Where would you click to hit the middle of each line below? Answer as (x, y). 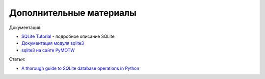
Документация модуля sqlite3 (53, 43)
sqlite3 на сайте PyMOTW (48, 50)
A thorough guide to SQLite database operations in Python (80, 68)
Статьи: (17, 59)
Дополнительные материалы (73, 13)
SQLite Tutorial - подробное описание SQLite (68, 36)
